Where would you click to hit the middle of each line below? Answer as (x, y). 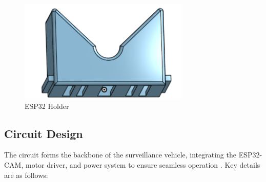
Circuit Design (44, 133)
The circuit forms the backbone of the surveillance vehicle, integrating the (120, 155)
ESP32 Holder (47, 106)
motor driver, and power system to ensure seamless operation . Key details (143, 164)
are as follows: (26, 175)
